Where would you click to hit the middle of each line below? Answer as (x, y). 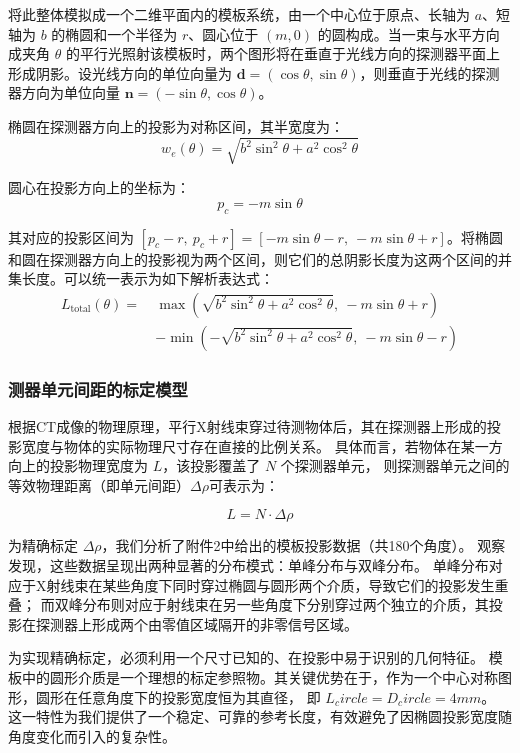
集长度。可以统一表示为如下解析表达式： (141, 278)
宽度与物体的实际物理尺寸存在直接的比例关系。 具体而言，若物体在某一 (255, 445)
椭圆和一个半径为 (121, 33)
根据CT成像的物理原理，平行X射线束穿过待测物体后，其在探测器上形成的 (247, 425)
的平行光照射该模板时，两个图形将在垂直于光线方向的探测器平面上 (282, 53)
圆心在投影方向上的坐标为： (99, 187)
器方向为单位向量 (64, 92)
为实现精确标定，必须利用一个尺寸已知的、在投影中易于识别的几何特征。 (246, 657)
